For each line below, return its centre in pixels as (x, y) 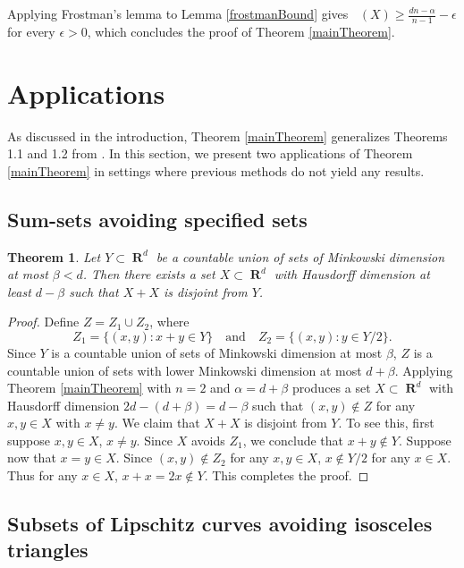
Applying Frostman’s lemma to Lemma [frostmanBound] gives (178, 13)
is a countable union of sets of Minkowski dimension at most (217, 352)
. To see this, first (386, 423)
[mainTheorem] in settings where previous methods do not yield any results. (216, 170)
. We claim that (157, 423)
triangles (48, 550)
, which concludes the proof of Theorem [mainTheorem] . (241, 31)
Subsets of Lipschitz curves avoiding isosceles (220, 524)
